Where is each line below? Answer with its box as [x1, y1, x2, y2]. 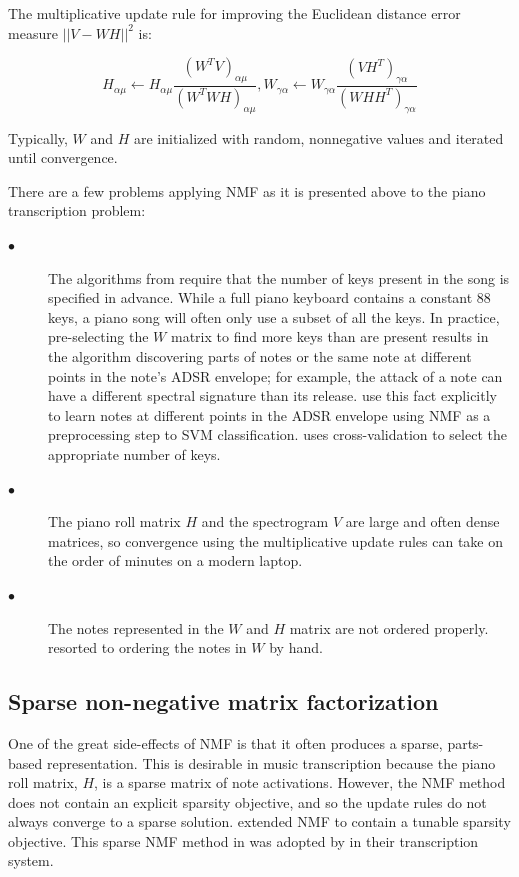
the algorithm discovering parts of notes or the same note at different [48, 346, 472, 366]
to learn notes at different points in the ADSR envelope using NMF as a [48, 404, 491, 425]
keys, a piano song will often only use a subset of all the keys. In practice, [48, 306, 500, 327]
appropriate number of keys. [48, 443, 221, 464]
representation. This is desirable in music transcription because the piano [46, 752, 496, 773]
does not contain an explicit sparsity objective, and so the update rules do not [8, 791, 487, 812]
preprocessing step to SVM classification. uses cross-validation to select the [48, 424, 507, 445]
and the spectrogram [201, 511, 329, 532]
